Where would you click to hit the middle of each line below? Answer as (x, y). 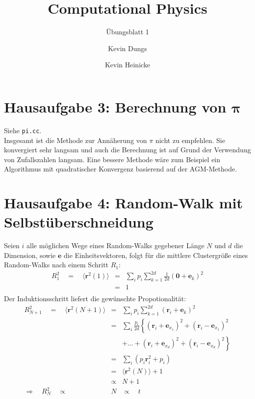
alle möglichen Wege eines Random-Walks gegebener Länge (115, 245)
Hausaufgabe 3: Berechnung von (115, 106)
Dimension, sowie (30, 255)
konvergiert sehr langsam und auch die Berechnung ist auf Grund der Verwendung (127, 150)
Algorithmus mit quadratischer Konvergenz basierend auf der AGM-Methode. (121, 169)
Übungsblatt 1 (127, 32)
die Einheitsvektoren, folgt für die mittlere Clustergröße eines (156, 255)
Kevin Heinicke (127, 65)
